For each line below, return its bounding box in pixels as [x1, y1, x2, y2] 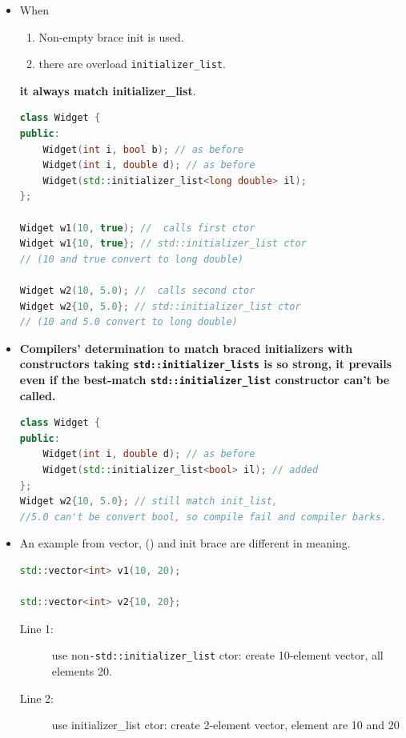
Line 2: [19, 689, 54, 706]
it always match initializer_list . [19, 82, 196, 98]
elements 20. [51, 663, 112, 680]
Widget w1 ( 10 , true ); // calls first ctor [19, 222, 255, 234]
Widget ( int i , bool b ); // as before [42, 143, 244, 155]
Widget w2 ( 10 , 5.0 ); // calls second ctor [19, 284, 255, 296]
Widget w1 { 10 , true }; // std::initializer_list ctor [19, 238, 307, 250]
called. [19, 387, 56, 403]
